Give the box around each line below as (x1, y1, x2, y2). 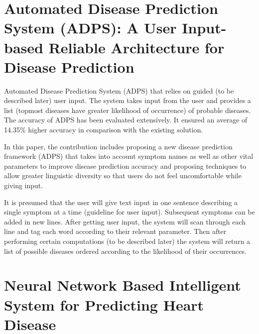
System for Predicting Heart (4, 294, 204, 315)
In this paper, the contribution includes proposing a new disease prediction (4, 141, 233, 151)
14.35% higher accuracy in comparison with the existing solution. (4, 124, 203, 135)
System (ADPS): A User (4, 17, 177, 38)
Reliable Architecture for (48, 37, 225, 57)
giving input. (4, 180, 43, 191)
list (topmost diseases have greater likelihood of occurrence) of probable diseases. (4, 105, 251, 115)
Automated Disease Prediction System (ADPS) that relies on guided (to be (4, 85, 234, 96)
